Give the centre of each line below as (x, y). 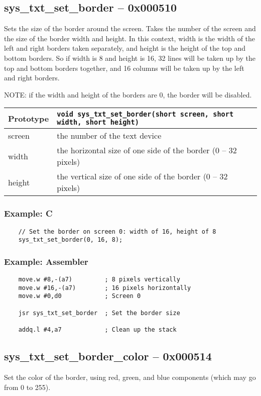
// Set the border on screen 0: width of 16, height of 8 (117, 231)
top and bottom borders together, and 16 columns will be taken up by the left (124, 68)
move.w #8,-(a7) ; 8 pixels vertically (99, 280)
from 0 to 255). (27, 387)
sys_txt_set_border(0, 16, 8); (71, 240)
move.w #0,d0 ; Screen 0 (80, 296)
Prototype (29, 118)
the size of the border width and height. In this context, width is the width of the (130, 38)
